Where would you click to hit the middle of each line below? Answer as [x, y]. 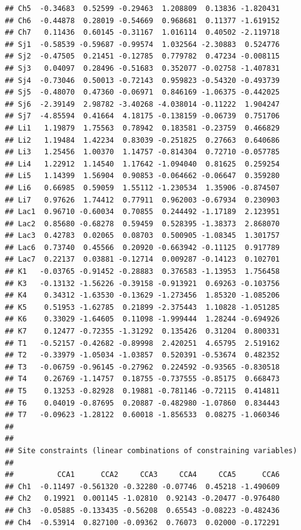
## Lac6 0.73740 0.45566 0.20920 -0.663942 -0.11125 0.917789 [143, 247]
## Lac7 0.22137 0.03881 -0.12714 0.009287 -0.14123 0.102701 [143, 260]
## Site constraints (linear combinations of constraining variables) [151, 450]
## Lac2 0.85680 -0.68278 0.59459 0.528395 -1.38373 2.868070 [143, 224]
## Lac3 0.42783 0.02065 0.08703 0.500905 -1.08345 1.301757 [143, 236]
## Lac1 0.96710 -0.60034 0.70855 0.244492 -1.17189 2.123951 [143, 212]
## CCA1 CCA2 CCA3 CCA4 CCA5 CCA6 [143, 475]
